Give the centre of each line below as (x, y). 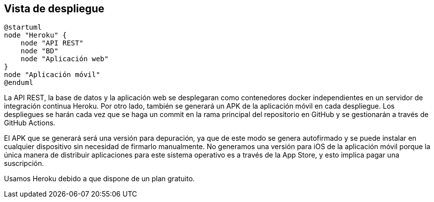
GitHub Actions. (30, 123)
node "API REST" (52, 43)
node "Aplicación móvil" (52, 75)
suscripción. (24, 163)
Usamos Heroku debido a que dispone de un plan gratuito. (99, 179)
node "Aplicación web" (64, 59)
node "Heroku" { (35, 35)
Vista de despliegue (54, 9)
